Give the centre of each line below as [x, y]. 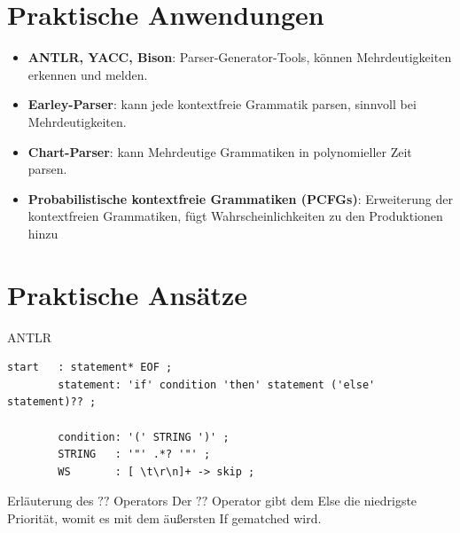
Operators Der [153, 501]
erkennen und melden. [88, 74]
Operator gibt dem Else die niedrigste [314, 501]
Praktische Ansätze [128, 294]
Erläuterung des [51, 501]
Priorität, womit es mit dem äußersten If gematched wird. [164, 517]
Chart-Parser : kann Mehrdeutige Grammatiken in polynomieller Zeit [220, 151]
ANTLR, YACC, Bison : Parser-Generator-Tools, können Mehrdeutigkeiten [240, 57]
